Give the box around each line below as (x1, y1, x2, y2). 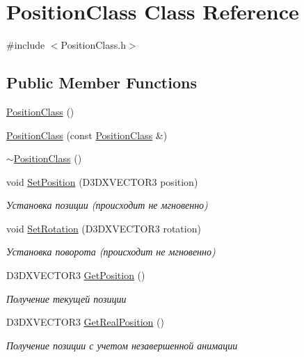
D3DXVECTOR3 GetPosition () (6, 268, 145, 283)
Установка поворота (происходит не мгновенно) (6, 244, 216, 259)
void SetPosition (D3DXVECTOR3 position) (6, 174, 198, 189)
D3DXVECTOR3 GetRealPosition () (6, 315, 164, 329)
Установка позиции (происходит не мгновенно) (6, 198, 208, 212)
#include (6, 38, 45, 52)
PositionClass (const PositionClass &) (6, 127, 168, 142)
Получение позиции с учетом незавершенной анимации (6, 338, 238, 352)
